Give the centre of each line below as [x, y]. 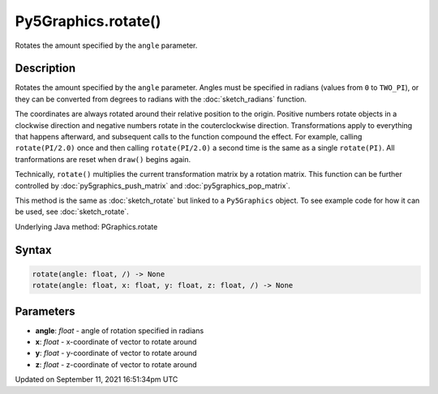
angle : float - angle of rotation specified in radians [120, 330]
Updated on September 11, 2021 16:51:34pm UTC [97, 379]
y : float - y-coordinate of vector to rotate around [116, 353]
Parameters [45, 311]
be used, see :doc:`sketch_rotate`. [72, 212]
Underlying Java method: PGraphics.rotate [86, 226]
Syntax [33, 250]
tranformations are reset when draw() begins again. [103, 159]
